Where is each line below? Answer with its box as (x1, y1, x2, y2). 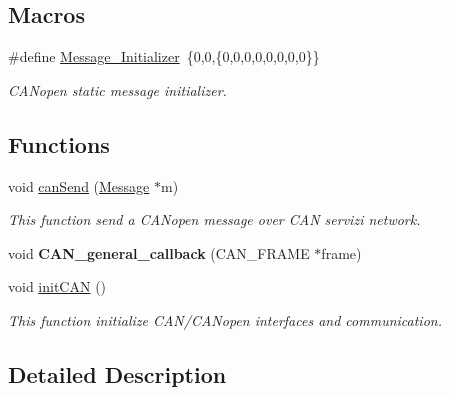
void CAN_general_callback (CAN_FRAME (8, 242, 310, 263)
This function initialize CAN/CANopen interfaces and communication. (8, 309, 442, 330)
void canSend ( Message (8, 175, 150, 196)
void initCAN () (8, 276, 107, 297)
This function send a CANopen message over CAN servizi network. (8, 209, 421, 230)
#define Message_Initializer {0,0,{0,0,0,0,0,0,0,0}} (8, 46, 320, 67)
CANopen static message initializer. (8, 79, 227, 100)
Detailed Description (8, 358, 227, 389)
